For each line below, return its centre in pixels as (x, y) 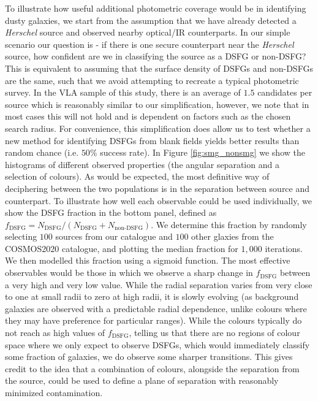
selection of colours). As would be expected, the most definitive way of (137, 176)
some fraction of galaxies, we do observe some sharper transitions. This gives (149, 357)
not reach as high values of (55, 333)
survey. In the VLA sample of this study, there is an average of (123, 92)
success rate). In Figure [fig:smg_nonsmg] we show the (203, 152)
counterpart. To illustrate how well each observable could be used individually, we (158, 200)
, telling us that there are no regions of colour (214, 333)
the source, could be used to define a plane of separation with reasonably (142, 380)
